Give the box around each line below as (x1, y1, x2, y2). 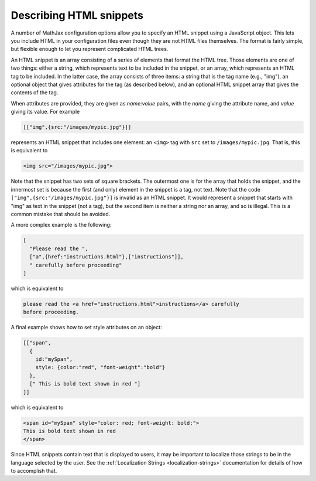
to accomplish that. (11, 468, 57, 475)
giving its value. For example (11, 108, 80, 115)
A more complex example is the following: (11, 221, 112, 228)
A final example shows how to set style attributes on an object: (11, 324, 162, 331)
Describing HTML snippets (11, 9, 143, 22)
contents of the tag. (11, 89, 59, 96)
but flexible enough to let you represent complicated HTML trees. (11, 46, 169, 53)
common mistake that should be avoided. (11, 210, 111, 217)
